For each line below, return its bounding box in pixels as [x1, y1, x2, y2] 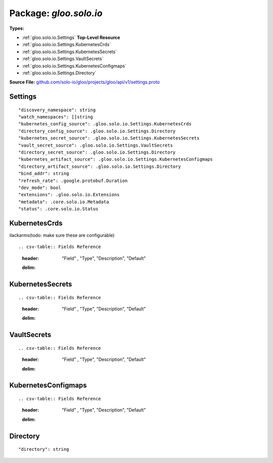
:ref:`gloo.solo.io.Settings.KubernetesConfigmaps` [22, 63, 126, 69]
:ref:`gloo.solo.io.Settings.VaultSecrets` [22, 56, 104, 62]
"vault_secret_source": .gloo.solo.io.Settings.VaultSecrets [18, 142, 173, 148]
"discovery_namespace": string [18, 107, 96, 113]
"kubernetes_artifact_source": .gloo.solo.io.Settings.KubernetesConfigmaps [18, 157, 213, 162]
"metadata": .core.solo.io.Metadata [18, 199, 109, 205]
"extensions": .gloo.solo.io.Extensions [18, 192, 120, 198]
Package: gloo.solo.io [9, 8, 103, 19]
